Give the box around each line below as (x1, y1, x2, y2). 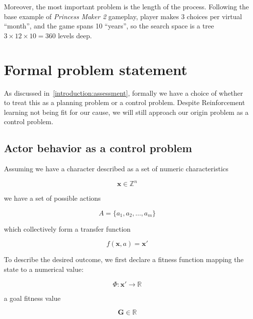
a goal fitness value (4, 292, 61, 303)
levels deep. (58, 30, 92, 40)
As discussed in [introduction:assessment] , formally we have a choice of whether (4, 87, 243, 98)
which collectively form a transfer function (4, 223, 131, 234)
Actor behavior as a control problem (4, 140, 192, 156)
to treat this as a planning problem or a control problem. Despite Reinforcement (4, 97, 245, 107)
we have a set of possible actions (4, 193, 101, 203)
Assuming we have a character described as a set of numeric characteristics (4, 163, 229, 174)
